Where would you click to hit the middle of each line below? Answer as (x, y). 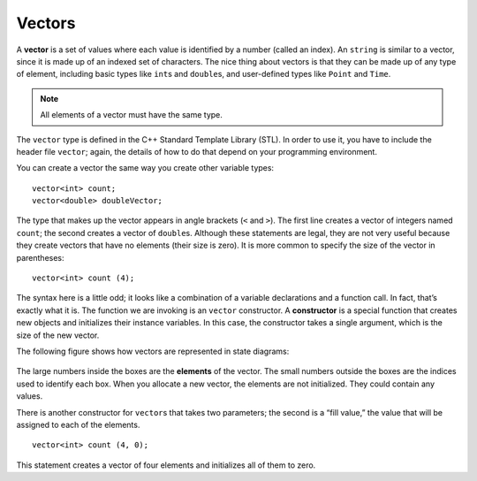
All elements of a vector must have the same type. (131, 115)
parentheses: (41, 257)
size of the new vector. (58, 335)
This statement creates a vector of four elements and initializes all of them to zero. (166, 465)
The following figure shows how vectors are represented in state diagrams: (153, 351)
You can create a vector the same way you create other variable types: (145, 168)
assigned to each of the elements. (78, 424)
